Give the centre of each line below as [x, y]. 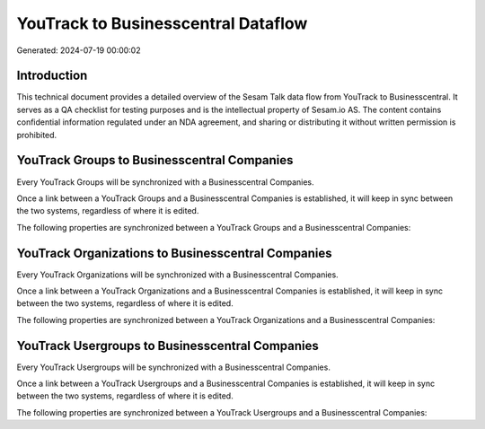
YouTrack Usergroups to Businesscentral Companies [168, 346]
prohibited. [37, 135]
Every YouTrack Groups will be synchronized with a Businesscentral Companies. [165, 182]
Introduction [52, 76]
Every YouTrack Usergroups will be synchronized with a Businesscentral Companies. [174, 367]
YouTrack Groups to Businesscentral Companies [155, 160]
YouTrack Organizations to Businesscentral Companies [174, 253]
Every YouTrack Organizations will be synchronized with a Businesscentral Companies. [177, 275]
